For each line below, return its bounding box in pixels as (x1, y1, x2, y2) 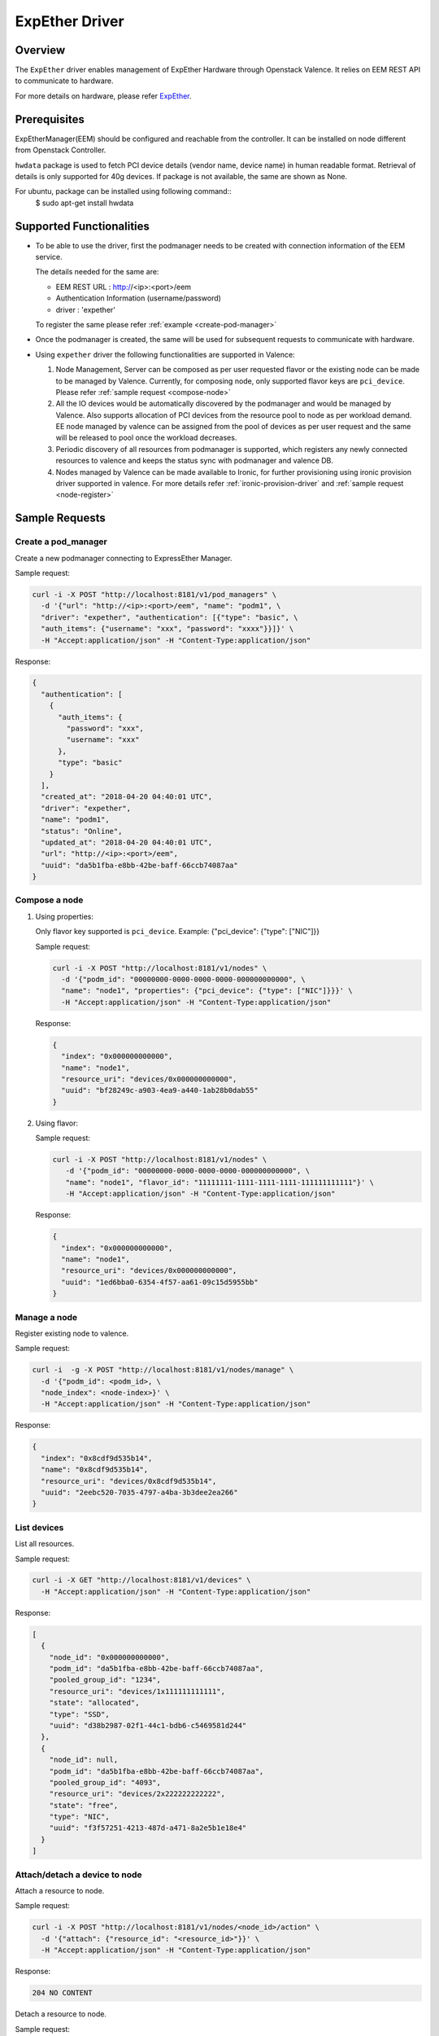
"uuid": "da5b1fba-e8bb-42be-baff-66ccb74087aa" (41, 860, 239, 870)
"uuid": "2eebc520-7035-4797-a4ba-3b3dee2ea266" (41, 1487, 239, 1497)
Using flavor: (35, 1118, 79, 1128)
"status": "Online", (41, 827, 123, 836)
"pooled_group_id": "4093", (49, 1778, 162, 1787)
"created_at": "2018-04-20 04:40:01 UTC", (41, 792, 213, 801)
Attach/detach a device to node (15, 1869, 142, 1880)
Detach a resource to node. (15, 2009, 107, 2019)
